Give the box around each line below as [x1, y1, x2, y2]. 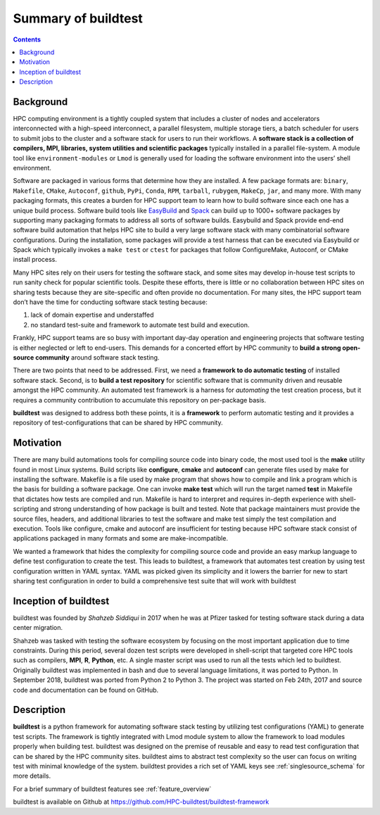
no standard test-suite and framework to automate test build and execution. [30, 320, 250, 329]
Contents [13, 35, 42, 44]
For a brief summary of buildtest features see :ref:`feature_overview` [13, 785, 212, 793]
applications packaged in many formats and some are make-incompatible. [13, 534, 229, 543]
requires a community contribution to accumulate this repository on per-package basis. [13, 396, 267, 404]
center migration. [13, 624, 63, 632]
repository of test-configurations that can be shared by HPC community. [13, 419, 223, 427]
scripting [13, 505, 39, 513]
